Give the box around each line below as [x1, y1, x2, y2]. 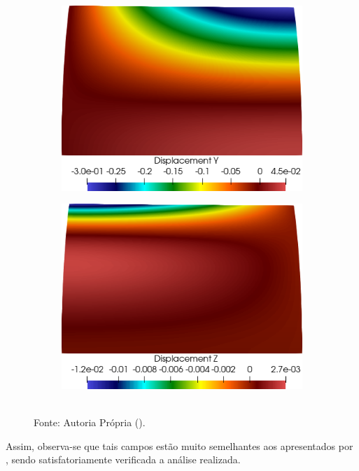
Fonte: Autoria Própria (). [34, 415, 146, 430]
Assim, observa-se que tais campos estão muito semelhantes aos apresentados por [6, 438, 353, 453]
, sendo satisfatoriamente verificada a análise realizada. [6, 452, 241, 467]
